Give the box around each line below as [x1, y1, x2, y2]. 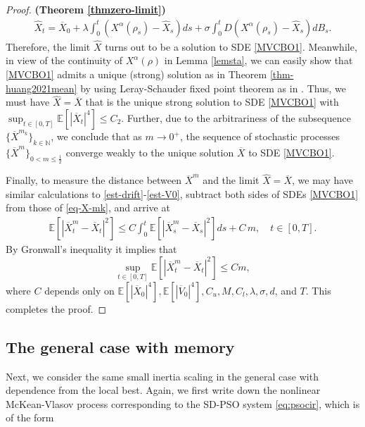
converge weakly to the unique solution [65, 144, 234, 159]
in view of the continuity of [6, 53, 123, 68]
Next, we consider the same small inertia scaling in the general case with [6, 369, 319, 383]
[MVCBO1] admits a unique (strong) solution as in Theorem [6, 67, 267, 82]
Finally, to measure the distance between [6, 173, 182, 187]
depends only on [44, 283, 115, 297]
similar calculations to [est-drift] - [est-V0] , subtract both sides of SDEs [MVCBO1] [6, 186, 359, 201]
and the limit [203, 173, 260, 187]
